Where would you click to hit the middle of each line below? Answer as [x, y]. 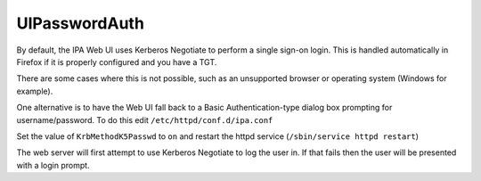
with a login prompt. [53, 165]
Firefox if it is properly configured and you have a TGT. [117, 62]
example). [35, 91]
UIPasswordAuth [80, 23]
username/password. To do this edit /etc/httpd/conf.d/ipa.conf [145, 119]
